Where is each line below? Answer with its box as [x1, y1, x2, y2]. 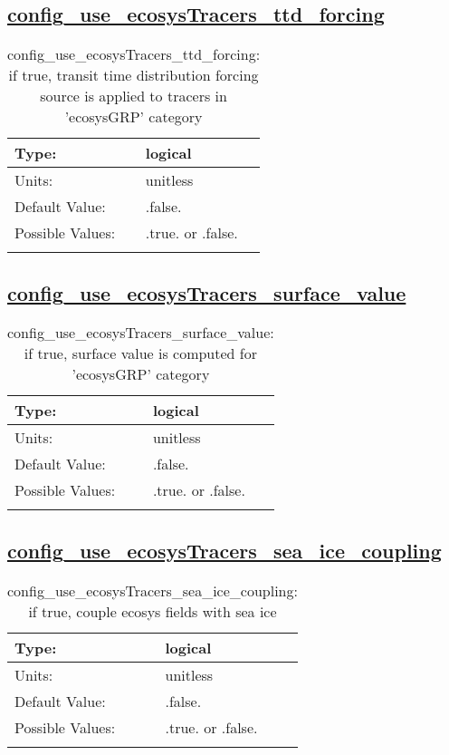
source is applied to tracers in [40, 85, 227, 107]
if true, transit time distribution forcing [8, 64, 259, 86]
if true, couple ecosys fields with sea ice [28, 600, 277, 622]
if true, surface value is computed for [24, 343, 257, 364]
